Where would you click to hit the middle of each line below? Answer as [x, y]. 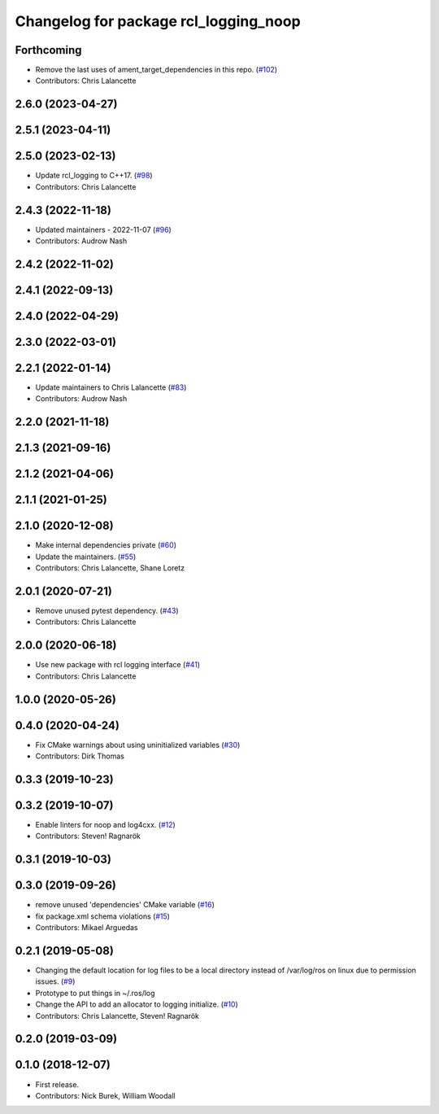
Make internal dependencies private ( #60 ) [106, 545]
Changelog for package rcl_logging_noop [158, 21]
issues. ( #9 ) [55, 981]
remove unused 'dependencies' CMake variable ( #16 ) [125, 905]
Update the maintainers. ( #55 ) [86, 557]
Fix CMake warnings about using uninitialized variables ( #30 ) [138, 745]
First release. [57, 1084]
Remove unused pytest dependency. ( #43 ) [107, 611]
